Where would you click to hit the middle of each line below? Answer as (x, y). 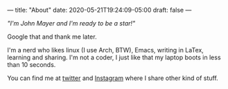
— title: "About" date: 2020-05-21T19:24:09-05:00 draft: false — (99, 10)
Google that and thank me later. (52, 37)
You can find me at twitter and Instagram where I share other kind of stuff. (113, 78)
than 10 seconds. (32, 65)
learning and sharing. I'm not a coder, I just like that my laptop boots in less (114, 57)
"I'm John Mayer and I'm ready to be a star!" (71, 23)
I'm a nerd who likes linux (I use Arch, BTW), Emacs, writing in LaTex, (106, 50)
